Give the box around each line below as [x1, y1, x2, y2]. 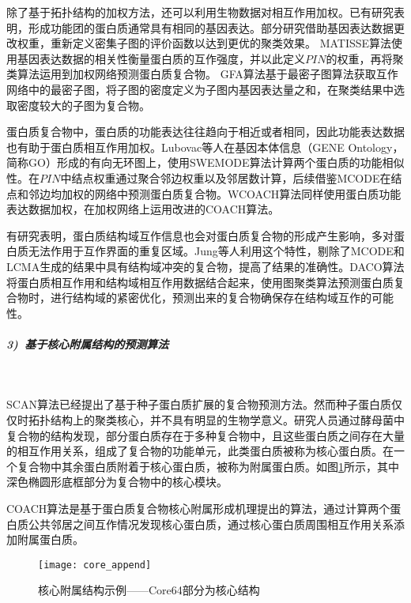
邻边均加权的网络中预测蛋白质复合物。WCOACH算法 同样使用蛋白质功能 [28, 185, 402, 202]
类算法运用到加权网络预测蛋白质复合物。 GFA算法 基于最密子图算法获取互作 [6, 66, 398, 82]
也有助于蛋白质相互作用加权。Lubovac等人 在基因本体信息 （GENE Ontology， [6, 138, 404, 155]
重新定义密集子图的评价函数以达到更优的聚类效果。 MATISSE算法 [50, 35, 392, 51]
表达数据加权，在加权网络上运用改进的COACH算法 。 [6, 201, 280, 217]
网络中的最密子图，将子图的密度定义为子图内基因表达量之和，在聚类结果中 [6, 81, 394, 97]
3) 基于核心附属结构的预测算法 [6, 335, 169, 352]
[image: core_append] [38, 559, 152, 571]
